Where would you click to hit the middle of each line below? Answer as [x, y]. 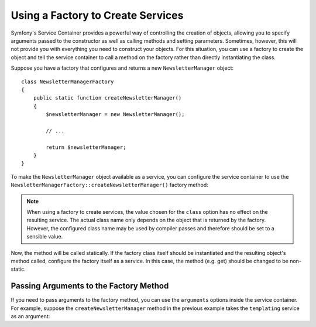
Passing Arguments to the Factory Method [90, 286]
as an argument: [30, 316]
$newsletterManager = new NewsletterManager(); [115, 115]
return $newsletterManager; [86, 147]
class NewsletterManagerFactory [68, 81]
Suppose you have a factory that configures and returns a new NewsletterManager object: [122, 68]
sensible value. [45, 237]
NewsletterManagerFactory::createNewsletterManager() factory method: [110, 185]
